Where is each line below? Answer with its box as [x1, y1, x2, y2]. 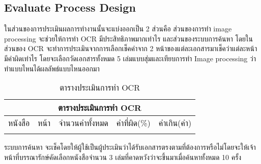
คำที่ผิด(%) [116, 117, 151, 129]
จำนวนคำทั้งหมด [59, 117, 108, 129]
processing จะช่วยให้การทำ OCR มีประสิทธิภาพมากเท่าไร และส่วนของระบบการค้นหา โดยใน [4, 33, 253, 44]
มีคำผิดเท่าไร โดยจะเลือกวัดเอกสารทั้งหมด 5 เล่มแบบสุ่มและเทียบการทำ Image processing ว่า [4, 53, 256, 63]
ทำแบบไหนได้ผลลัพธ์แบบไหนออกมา [4, 63, 100, 73]
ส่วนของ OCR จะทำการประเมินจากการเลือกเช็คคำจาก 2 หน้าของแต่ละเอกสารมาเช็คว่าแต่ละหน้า [4, 43, 257, 54]
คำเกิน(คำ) [158, 117, 192, 129]
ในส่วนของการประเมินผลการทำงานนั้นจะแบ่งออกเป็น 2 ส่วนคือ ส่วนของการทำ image [4, 23, 232, 34]
